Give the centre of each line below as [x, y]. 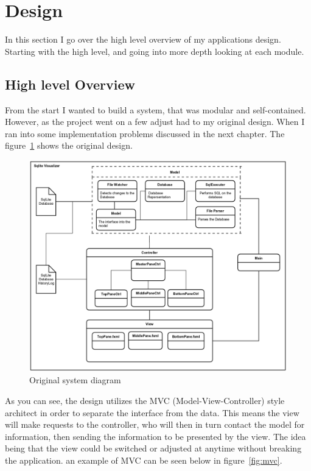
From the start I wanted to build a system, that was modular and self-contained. [155, 109]
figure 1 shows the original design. [69, 145]
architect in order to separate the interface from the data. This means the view [152, 412]
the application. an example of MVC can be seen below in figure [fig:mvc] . [144, 460]
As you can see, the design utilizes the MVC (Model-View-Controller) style [145, 401]
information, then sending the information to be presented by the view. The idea [155, 436]
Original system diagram [75, 380]
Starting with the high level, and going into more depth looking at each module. [155, 51]
